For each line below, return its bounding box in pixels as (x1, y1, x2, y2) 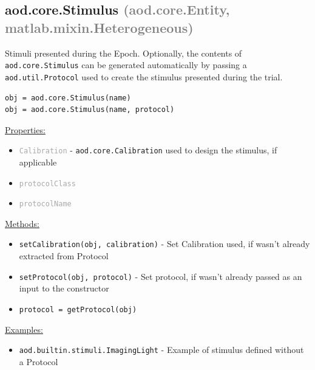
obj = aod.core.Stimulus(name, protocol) (5, 105, 175, 114)
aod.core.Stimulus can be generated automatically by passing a (5, 58, 247, 71)
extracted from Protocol (19, 250, 109, 262)
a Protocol (19, 355, 58, 368)
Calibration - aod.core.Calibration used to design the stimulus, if (19, 144, 277, 156)
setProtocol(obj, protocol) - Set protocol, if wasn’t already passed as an (19, 270, 302, 282)
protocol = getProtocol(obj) (19, 305, 137, 314)
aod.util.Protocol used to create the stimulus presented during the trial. (5, 70, 283, 83)
